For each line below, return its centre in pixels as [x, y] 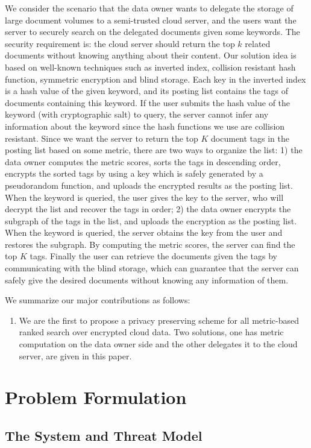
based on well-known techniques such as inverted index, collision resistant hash [150, 67]
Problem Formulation [96, 397]
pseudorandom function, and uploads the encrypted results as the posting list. [149, 185]
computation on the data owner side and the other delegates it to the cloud [158, 344]
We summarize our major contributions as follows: [98, 300]
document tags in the [250, 138]
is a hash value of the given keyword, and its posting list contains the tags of [146, 91]
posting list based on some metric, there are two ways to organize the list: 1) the [154, 150]
